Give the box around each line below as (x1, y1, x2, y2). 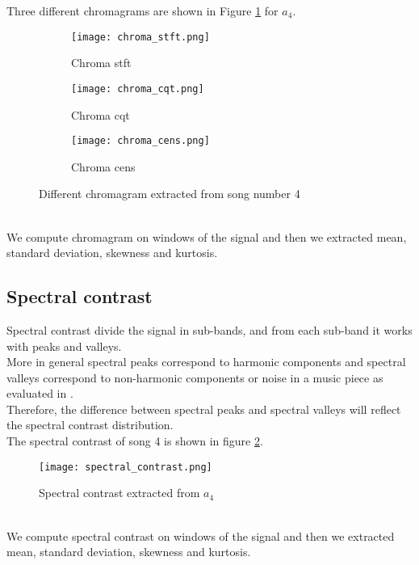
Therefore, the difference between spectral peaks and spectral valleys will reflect (6, 400, 401, 417)
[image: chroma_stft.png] (71, 31, 210, 43)
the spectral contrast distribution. (6, 416, 174, 433)
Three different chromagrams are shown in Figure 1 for (6, 2, 279, 19)
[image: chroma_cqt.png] (71, 82, 204, 95)
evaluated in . (6, 385, 73, 402)
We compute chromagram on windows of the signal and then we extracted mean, (6, 228, 407, 245)
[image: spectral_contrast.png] (39, 461, 212, 473)
